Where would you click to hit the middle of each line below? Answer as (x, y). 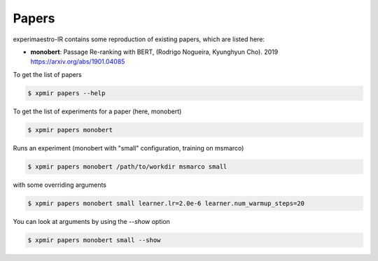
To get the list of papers (47, 74)
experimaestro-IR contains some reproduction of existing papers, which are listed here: (139, 39)
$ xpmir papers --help (66, 93)
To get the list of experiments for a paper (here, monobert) (97, 111)
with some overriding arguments (60, 185)
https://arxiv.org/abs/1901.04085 (78, 62)
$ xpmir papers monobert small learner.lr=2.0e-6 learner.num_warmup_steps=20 (166, 203)
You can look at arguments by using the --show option (92, 221)
